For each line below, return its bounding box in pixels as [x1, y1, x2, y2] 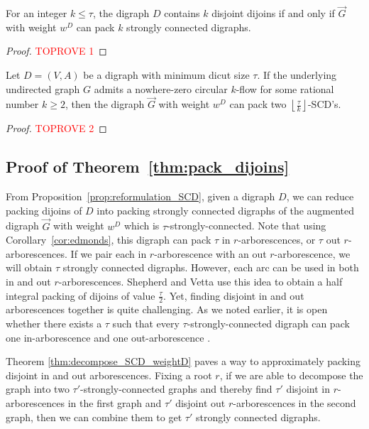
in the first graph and [67, 395, 162, 410]
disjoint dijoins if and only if [211, 6, 335, 21]
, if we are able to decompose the [219, 367, 363, 382]
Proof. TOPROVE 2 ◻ [6, 121, 107, 136]
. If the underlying [257, 67, 337, 82]
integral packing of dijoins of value [6, 288, 155, 303]
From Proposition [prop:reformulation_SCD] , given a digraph [6, 189, 275, 204]
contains [164, 6, 200, 21]
